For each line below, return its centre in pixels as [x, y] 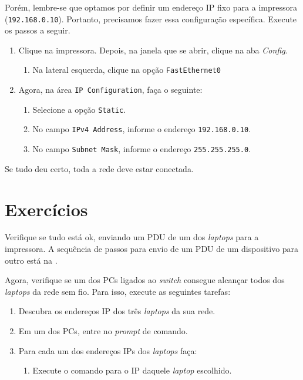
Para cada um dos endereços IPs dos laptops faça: [108, 350]
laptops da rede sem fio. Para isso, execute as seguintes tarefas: [118, 291]
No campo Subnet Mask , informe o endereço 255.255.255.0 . [142, 149]
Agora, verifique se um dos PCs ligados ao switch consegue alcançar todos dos [145, 280]
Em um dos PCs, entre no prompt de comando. [103, 331]
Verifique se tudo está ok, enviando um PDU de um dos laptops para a [132, 237]
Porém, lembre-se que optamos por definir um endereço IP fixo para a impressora [151, 7]
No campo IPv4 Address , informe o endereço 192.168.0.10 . [142, 129]
